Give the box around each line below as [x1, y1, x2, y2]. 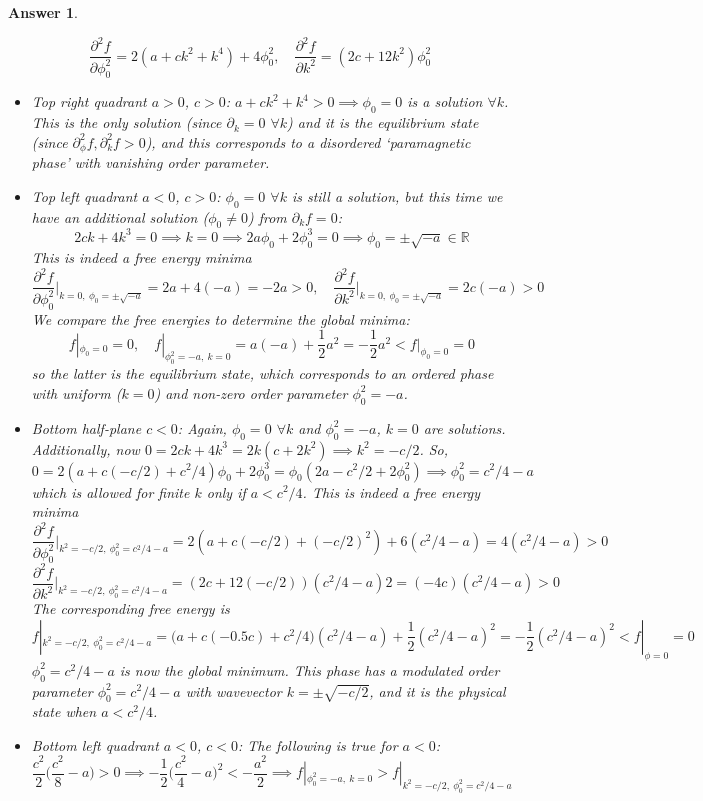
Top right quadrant [31, 91, 147, 112]
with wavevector [185, 680, 282, 701]
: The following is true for [237, 734, 398, 755]
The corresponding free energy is [31, 598, 230, 619]
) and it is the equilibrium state [287, 112, 479, 133]
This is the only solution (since [31, 112, 222, 133]
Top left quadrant [31, 185, 138, 206]
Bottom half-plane [31, 417, 142, 438]
